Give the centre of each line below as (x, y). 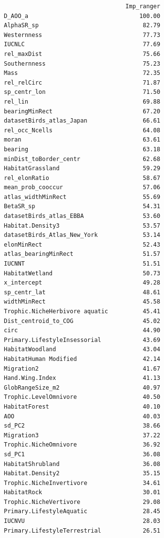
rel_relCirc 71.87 (82, 82)
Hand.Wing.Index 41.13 (82, 378)
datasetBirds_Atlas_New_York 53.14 (82, 235)
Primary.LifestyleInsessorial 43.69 (82, 340)
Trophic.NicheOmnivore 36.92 (82, 445)
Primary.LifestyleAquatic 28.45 (82, 511)
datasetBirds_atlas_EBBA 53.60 (82, 216)
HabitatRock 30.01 (82, 493)
